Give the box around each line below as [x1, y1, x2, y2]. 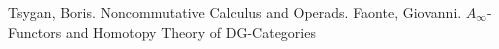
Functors [8, 21, 62, 42]
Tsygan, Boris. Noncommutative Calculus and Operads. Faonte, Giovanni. [8, 2, 462, 22]
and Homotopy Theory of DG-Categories [65, 21, 316, 42]
